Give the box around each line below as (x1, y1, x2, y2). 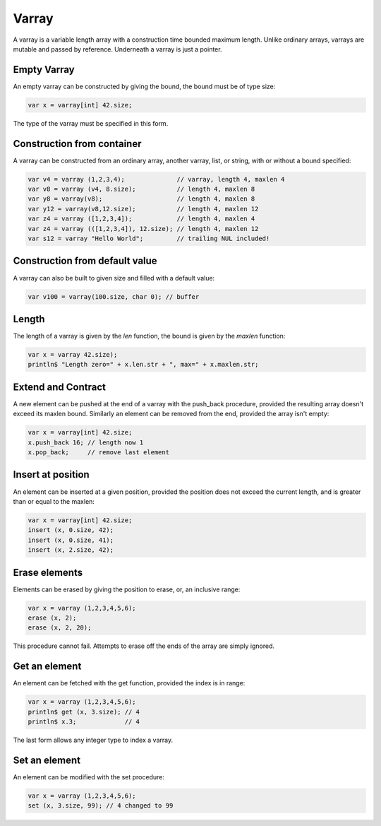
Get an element (13, 661, 82, 673)
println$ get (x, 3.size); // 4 (28, 707, 140, 716)
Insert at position (13, 468, 90, 480)
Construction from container (13, 138, 142, 150)
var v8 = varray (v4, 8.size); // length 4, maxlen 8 (28, 185, 255, 194)
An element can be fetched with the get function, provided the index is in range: (13, 679, 246, 688)
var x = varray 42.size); (28, 350, 118, 359)
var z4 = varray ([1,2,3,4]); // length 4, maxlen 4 (28, 215, 255, 223)
